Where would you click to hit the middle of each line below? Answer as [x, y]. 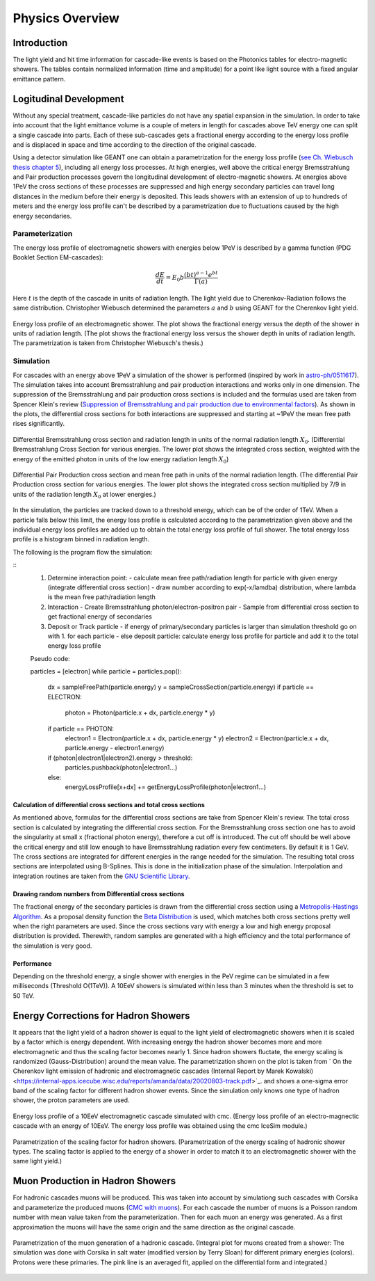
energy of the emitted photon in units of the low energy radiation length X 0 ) [121, 460]
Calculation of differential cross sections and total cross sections [109, 804]
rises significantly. [39, 424]
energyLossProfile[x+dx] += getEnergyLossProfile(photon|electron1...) [166, 787]
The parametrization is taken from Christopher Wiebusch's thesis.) [108, 343]
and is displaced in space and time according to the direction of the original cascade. [135, 144]
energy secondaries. [42, 216]
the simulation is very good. [52, 946]
